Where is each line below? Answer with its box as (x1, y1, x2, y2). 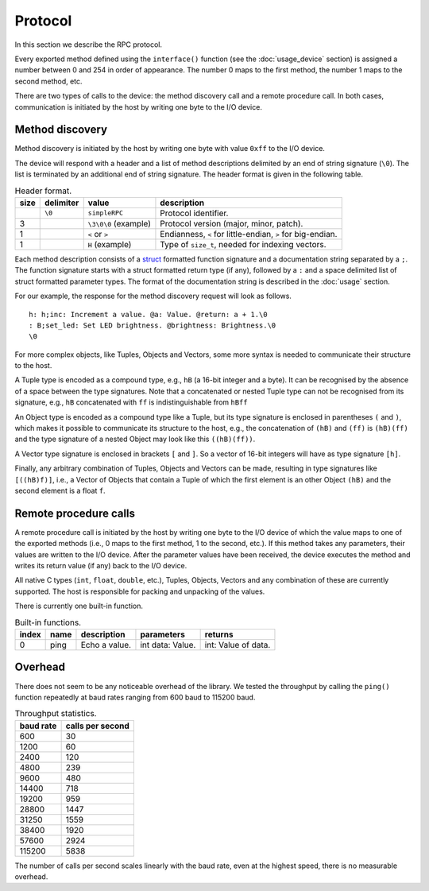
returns (204, 629, 234, 640)
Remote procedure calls (14, 506, 135, 520)
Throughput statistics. (14, 708, 97, 719)
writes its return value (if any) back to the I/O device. (14, 561, 187, 571)
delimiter (44, 197, 79, 208)
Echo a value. (80, 640, 131, 650)
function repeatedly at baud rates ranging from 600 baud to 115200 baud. (14, 692, 256, 702)
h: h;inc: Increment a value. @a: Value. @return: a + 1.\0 (29, 310, 268, 319)
